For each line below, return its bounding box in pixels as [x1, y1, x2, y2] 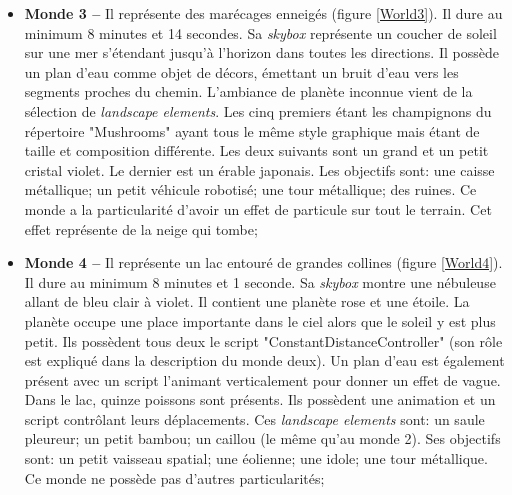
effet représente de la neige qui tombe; [24, 218, 258, 239]
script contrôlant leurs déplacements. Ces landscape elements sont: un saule [24, 408, 485, 429]
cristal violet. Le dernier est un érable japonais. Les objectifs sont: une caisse [24, 159, 495, 180]
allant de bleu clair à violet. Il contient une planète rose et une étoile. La [24, 291, 470, 312]
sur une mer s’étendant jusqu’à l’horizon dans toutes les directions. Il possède [24, 42, 499, 63]
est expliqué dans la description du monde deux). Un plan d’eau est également [24, 350, 505, 371]
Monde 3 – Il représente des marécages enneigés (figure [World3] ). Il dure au [24, 3, 503, 23]
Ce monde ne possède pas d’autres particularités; [24, 467, 325, 488]
